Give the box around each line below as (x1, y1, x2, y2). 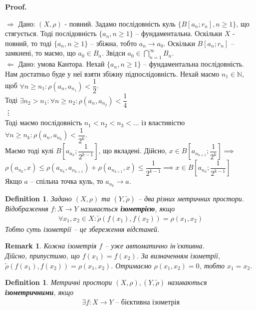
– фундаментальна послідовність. (143, 59, 244, 69)
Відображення (5, 203, 48, 213)
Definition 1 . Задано (5, 193, 72, 203)
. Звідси (102, 48, 125, 58)
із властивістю (141, 117, 185, 128)
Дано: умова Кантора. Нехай (18, 59, 105, 69)
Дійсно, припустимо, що (5, 250, 80, 260)
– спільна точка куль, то (30, 176, 103, 186)
